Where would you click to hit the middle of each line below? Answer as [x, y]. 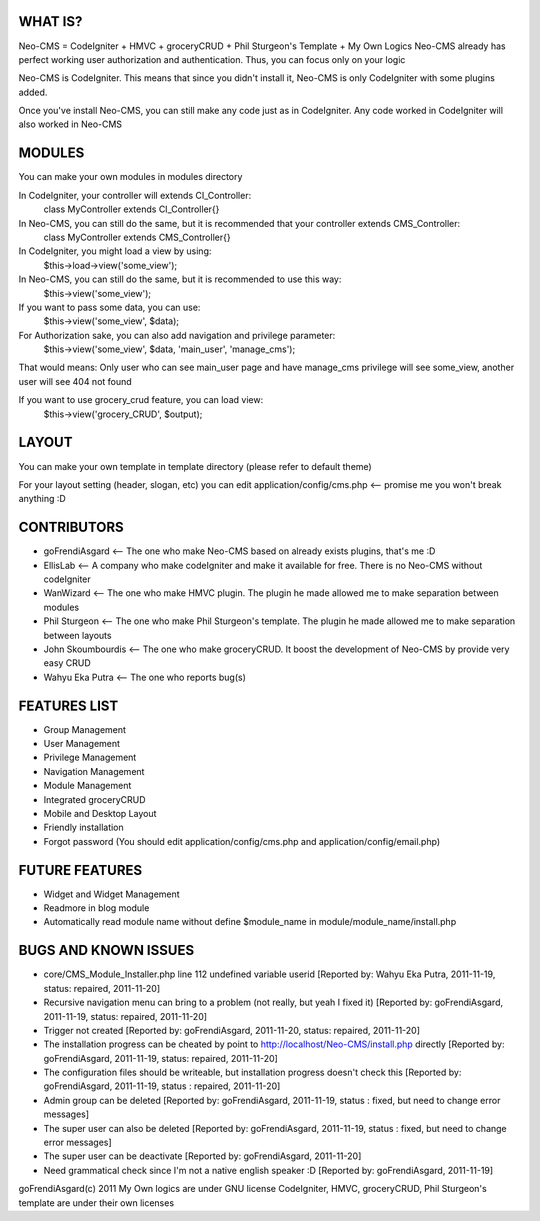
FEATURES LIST [68, 705]
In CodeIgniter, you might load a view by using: [115, 251]
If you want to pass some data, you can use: [109, 307]
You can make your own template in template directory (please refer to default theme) [195, 466]
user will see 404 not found [75, 381]
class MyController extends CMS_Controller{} [137, 237]
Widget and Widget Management [111, 894]
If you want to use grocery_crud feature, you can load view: [141, 400]
